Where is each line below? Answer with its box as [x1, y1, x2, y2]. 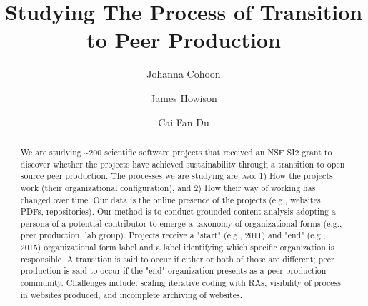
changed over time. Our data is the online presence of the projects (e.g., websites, [20, 193, 323, 205]
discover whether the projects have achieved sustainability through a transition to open [20, 158, 345, 170]
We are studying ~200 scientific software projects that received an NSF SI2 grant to [20, 146, 332, 158]
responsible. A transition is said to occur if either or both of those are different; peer [20, 253, 334, 265]
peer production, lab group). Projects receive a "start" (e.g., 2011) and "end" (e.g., [20, 229, 326, 241]
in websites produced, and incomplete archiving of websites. [20, 288, 242, 300]
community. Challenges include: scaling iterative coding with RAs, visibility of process [20, 277, 341, 289]
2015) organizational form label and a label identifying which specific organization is [20, 241, 334, 253]
